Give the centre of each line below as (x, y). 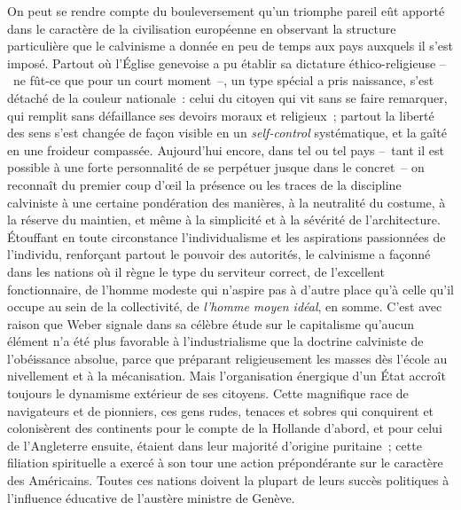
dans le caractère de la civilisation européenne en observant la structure (202, 28)
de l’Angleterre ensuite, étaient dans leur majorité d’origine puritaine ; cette (215, 445)
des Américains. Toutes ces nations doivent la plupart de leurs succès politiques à (228, 480)
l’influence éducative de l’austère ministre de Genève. (151, 497)
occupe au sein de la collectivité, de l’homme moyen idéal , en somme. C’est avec (225, 306)
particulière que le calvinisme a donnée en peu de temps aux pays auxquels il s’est (230, 46)
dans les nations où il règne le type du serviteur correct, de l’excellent (196, 271)
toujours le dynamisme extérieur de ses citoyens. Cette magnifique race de (208, 393)
